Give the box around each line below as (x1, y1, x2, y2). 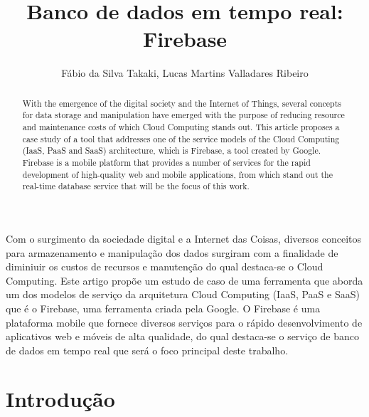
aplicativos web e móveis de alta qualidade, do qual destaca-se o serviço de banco (6, 329, 359, 344)
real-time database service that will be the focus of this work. (22, 180, 250, 192)
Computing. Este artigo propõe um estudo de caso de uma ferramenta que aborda (6, 273, 363, 287)
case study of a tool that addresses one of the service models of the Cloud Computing (22, 132, 340, 144)
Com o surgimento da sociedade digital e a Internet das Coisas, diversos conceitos (6, 231, 361, 246)
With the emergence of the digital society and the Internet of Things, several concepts (22, 97, 342, 109)
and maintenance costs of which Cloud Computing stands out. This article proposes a (22, 121, 340, 133)
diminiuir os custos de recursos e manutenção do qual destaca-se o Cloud (6, 259, 323, 274)
